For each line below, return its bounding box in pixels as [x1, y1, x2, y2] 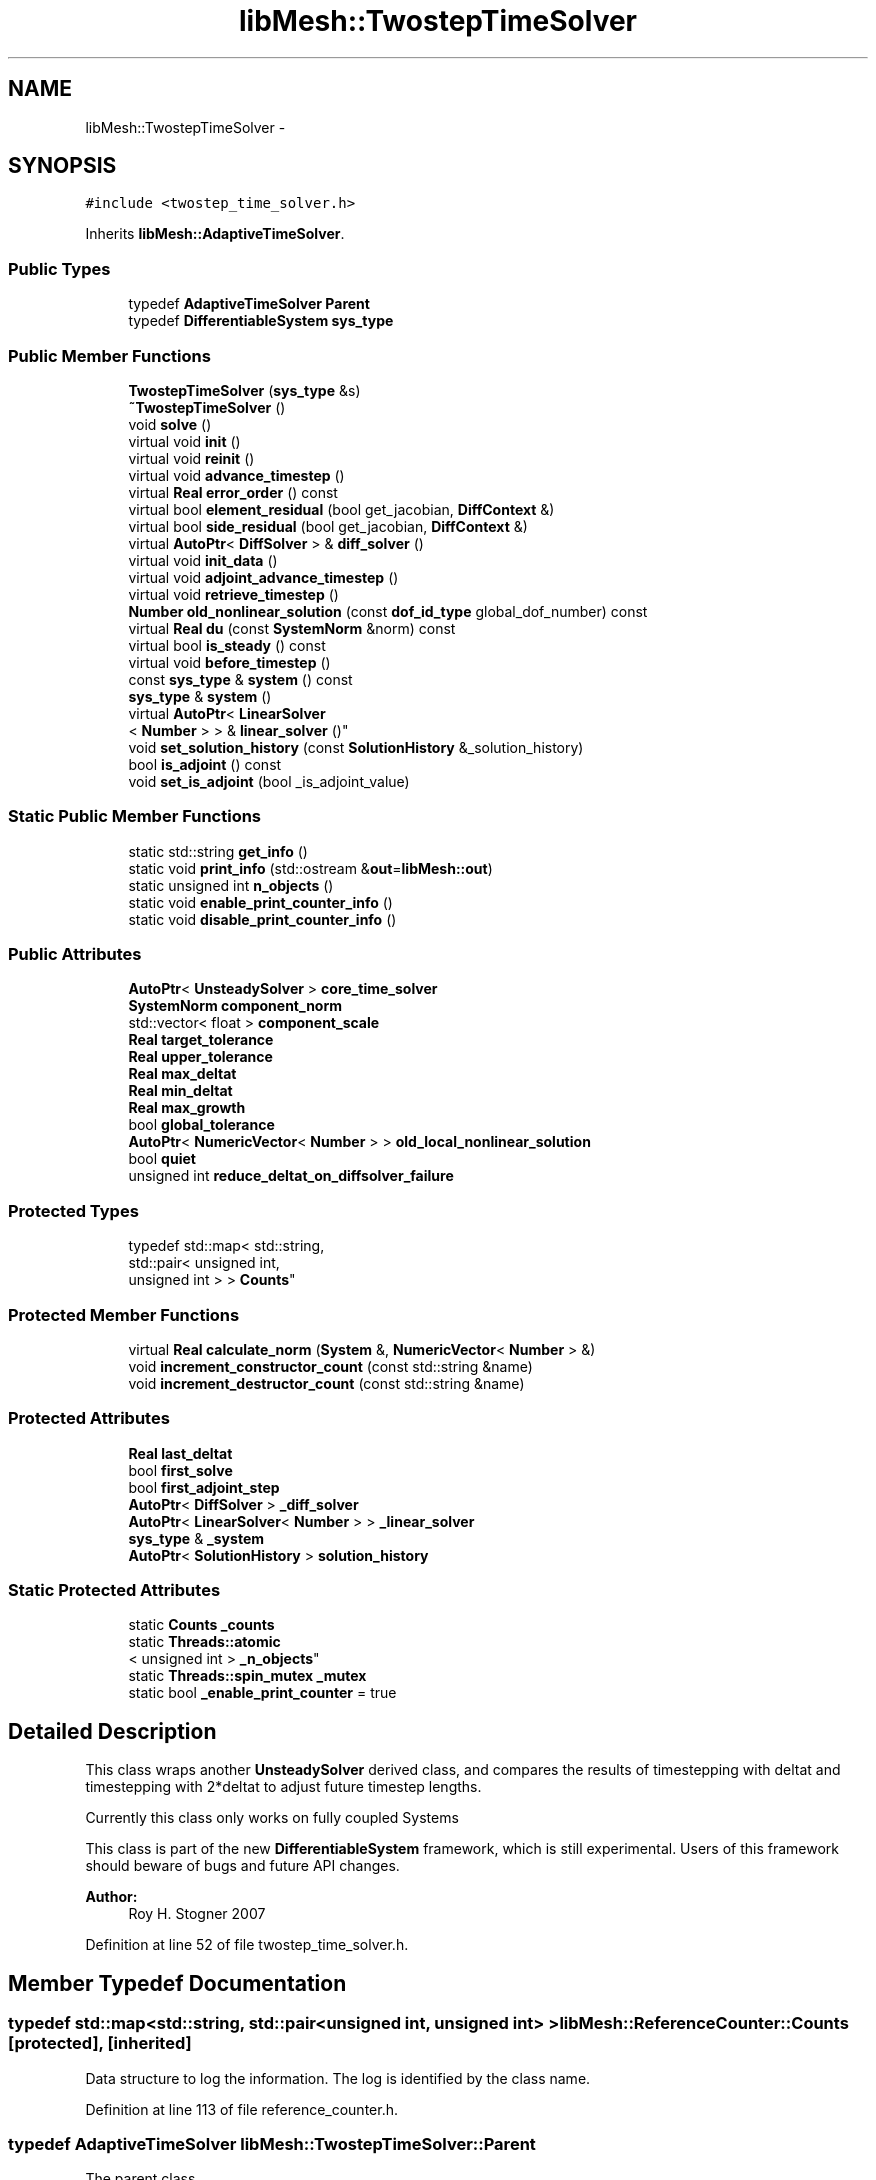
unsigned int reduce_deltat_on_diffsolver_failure [128, 1167, 454, 1185]
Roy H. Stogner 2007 [128, 1905, 266, 1923]
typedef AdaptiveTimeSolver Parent [128, 295, 370, 313]
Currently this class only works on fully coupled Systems [85, 1809, 459, 1827]
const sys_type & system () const [128, 670, 353, 688]
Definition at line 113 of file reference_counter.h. [85, 2100, 398, 2118]
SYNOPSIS [8, 153, 117, 179]
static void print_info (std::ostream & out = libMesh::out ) [128, 859, 493, 877]
